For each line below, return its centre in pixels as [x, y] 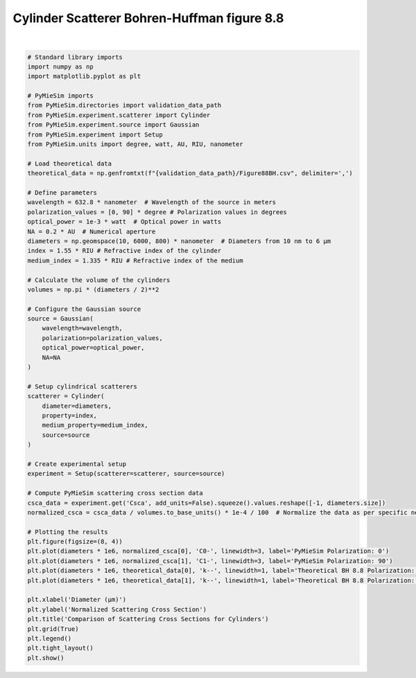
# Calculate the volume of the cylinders [99, 280]
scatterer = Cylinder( [66, 396]
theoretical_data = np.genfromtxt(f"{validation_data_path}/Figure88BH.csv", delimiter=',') [190, 173]
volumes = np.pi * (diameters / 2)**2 [93, 289]
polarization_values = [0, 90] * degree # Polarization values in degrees [157, 212]
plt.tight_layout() [60, 648]
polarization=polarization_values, [102, 338]
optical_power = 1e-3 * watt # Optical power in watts [124, 222]
